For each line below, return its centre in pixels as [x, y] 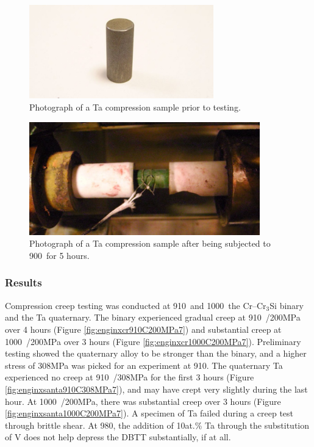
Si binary [287, 305]
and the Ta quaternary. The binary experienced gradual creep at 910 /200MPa [153, 317]
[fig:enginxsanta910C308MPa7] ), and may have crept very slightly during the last [156, 389]
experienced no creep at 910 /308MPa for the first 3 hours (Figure [130, 377]
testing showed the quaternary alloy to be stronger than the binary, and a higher [156, 353]
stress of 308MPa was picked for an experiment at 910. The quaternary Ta [144, 365]
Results [23, 282]
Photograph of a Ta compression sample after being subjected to [150, 243]
